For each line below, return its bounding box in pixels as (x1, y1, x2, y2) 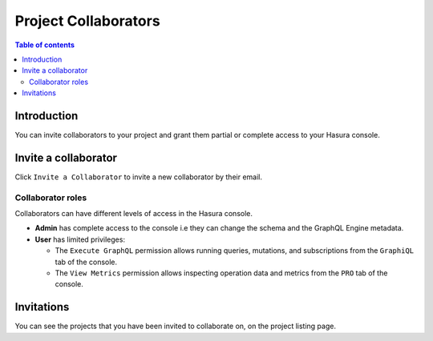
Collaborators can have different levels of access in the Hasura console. (14, 209, 253, 219)
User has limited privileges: (34, 235, 126, 244)
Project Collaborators (14, 12, 160, 30)
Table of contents (14, 40, 75, 50)
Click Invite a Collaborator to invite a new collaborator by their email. (14, 172, 263, 182)
